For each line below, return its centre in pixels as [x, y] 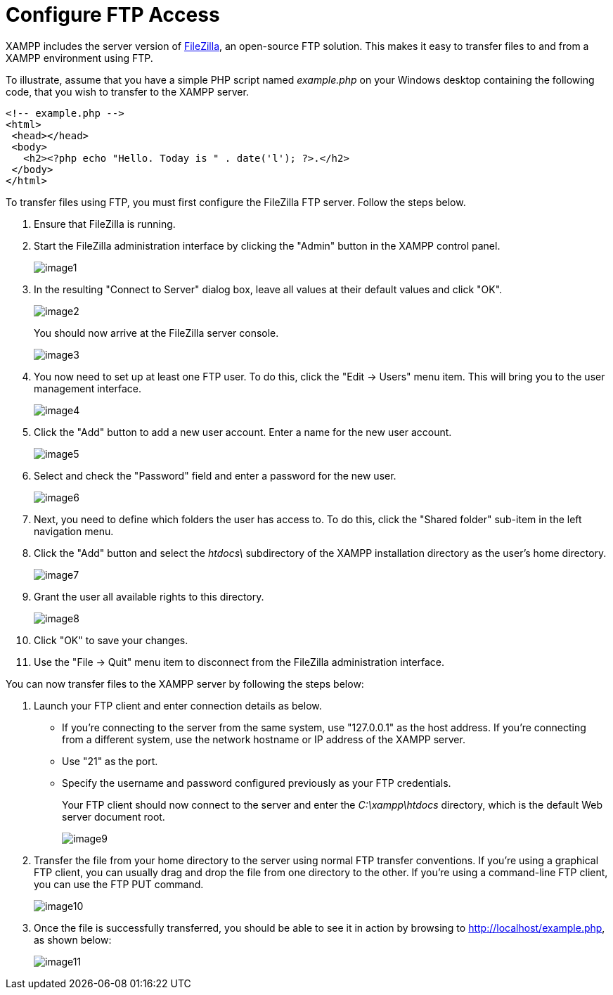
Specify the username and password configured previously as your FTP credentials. [257, 783]
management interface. [88, 388]
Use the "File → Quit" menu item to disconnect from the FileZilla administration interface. [239, 662]
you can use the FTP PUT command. [119, 884]
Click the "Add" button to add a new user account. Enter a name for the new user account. [243, 432]
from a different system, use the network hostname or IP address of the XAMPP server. [264, 739]
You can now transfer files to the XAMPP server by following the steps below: [185, 683]
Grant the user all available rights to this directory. [149, 596]
